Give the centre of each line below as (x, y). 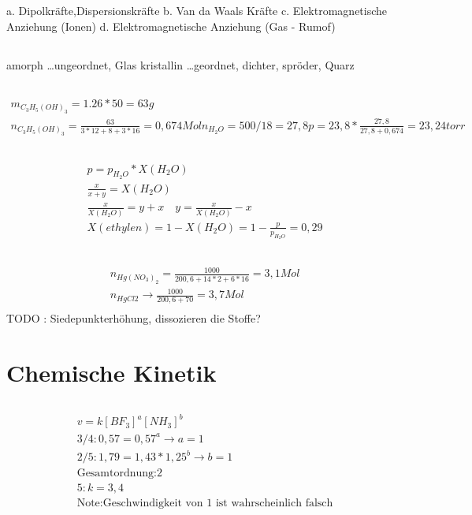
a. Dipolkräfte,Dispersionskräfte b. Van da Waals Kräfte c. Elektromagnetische (197, 11)
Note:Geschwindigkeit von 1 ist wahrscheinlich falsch (205, 504)
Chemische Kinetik (111, 373)
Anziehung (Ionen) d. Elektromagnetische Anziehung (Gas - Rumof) (171, 26)
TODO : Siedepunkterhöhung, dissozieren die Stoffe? (134, 318)
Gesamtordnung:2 (119, 474)
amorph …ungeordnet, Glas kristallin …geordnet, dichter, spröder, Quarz (180, 64)
